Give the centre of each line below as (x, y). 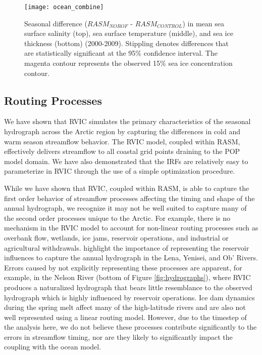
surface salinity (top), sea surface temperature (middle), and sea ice (129, 33)
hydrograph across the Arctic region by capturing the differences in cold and (122, 131)
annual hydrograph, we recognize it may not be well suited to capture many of (125, 208)
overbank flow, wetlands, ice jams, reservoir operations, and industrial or (116, 237)
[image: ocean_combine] (64, 7)
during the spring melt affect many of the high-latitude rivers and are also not (125, 307)
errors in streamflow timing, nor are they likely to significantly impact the (118, 337)
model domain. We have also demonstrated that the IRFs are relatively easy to (126, 161)
